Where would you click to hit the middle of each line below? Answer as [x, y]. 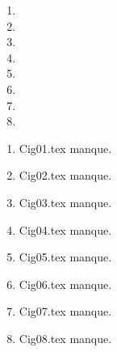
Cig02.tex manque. [65, 175]
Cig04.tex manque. [65, 229]
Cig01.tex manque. [65, 148]
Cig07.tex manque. [65, 311]
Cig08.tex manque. [65, 338]
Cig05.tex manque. [65, 257]
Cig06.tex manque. [65, 284]
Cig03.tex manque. [65, 202]
